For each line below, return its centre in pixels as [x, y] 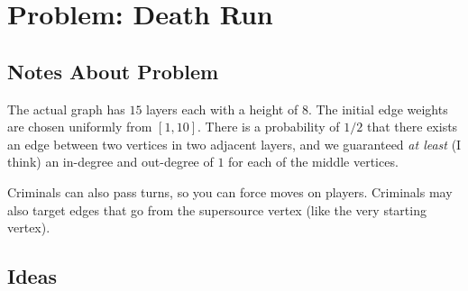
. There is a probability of [268, 127]
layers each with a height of [222, 109]
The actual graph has [66, 109]
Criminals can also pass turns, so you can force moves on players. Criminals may [230, 191]
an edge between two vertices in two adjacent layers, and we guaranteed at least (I [234, 144]
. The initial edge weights [378, 109]
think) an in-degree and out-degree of [110, 162]
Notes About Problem [113, 71]
